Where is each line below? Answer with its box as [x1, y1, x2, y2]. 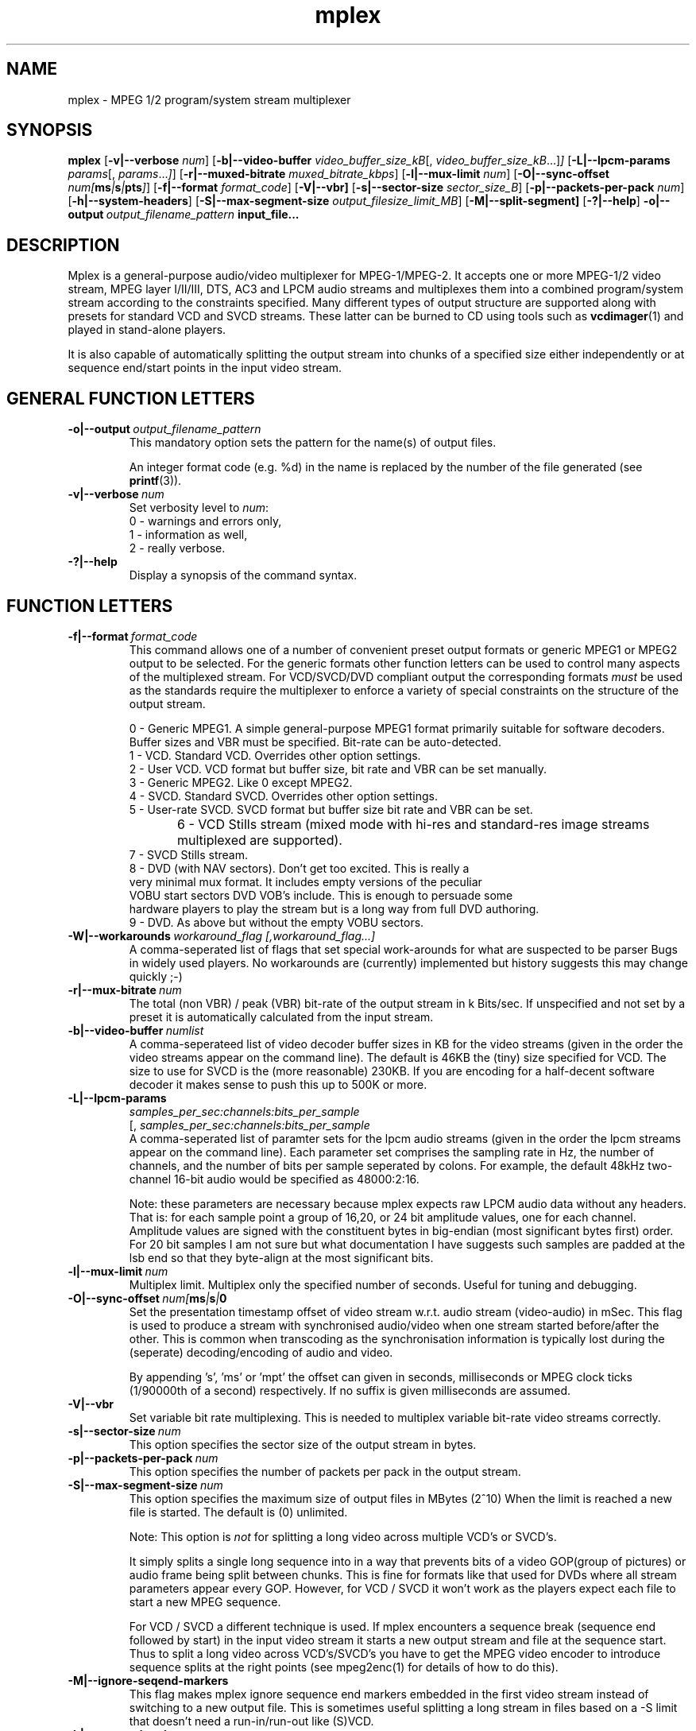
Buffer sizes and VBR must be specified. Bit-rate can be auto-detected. [129, 734, 501, 749]
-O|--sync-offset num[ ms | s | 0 [68, 1291, 227, 1305]
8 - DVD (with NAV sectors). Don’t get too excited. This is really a [129, 861, 470, 875]
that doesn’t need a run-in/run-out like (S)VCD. [129, 1714, 374, 1728]
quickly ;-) [129, 969, 183, 983]
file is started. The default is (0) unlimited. [129, 1504, 348, 1519]
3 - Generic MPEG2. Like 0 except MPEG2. [129, 775, 353, 789]
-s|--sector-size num [68, 1423, 181, 1438]
